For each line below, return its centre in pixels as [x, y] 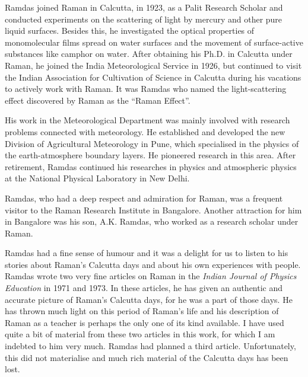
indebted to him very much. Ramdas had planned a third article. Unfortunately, [150, 346]
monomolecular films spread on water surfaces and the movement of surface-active [154, 42]
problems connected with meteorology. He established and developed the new [145, 131]
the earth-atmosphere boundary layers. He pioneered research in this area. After [150, 155]
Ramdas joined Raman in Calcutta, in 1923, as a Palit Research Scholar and [144, 7]
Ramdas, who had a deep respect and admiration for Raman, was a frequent [144, 198]
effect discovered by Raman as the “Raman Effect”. [98, 100]
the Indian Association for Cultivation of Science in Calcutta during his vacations [153, 77]
